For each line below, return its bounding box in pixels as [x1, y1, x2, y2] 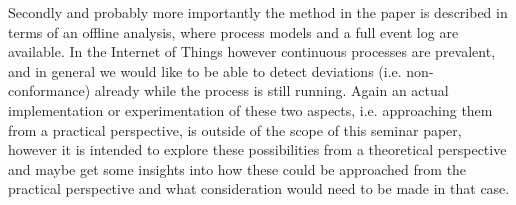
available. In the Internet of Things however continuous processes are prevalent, [8, 41, 496, 62]
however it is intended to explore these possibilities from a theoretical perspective [8, 139, 507, 160]
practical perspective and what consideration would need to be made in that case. [8, 178, 510, 199]
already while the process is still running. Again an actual [94, 80, 449, 101]
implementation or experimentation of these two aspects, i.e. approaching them [8, 99, 493, 120]
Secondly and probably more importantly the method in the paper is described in [8, 2, 508, 22]
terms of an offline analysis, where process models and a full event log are [8, 21, 459, 42]
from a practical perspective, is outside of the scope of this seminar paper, [8, 119, 462, 140]
